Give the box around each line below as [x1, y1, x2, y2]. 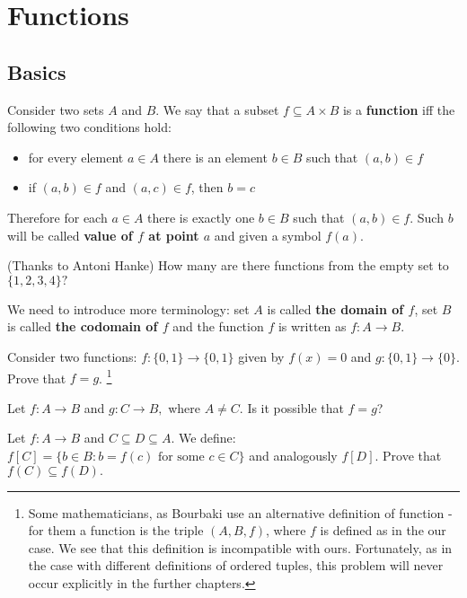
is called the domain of [267, 299, 404, 318]
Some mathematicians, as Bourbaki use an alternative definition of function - [28, 503, 453, 522]
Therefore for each [7, 207, 108, 226]
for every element [28, 147, 124, 166]
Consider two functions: [7, 347, 137, 365]
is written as [278, 317, 347, 336]
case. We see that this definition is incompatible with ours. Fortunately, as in [28, 538, 453, 557]
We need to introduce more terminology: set [7, 299, 250, 318]
